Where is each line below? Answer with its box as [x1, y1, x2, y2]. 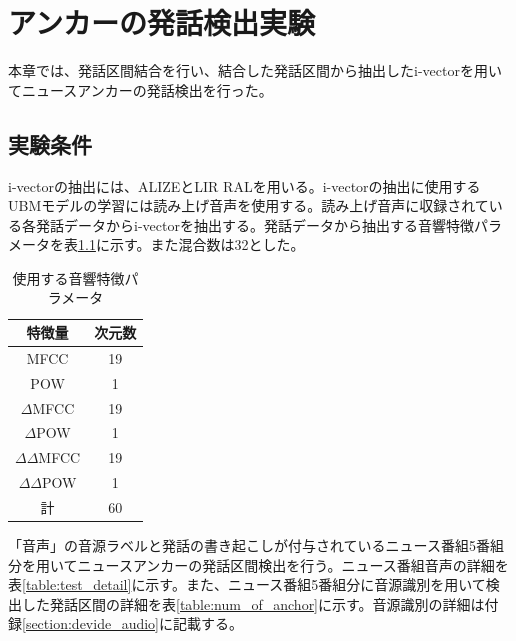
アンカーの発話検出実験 [8, 2, 315, 43]
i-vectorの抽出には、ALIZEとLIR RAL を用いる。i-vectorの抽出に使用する [8, 175, 481, 196]
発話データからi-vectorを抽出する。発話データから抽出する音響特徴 [35, 214, 474, 235]
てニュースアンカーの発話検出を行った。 [8, 79, 273, 100]
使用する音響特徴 [12, 267, 125, 288]
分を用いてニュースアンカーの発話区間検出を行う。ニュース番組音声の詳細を [8, 554, 509, 575]
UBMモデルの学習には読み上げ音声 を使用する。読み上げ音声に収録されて [8, 195, 489, 216]
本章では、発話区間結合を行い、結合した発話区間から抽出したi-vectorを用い [8, 60, 502, 81]
